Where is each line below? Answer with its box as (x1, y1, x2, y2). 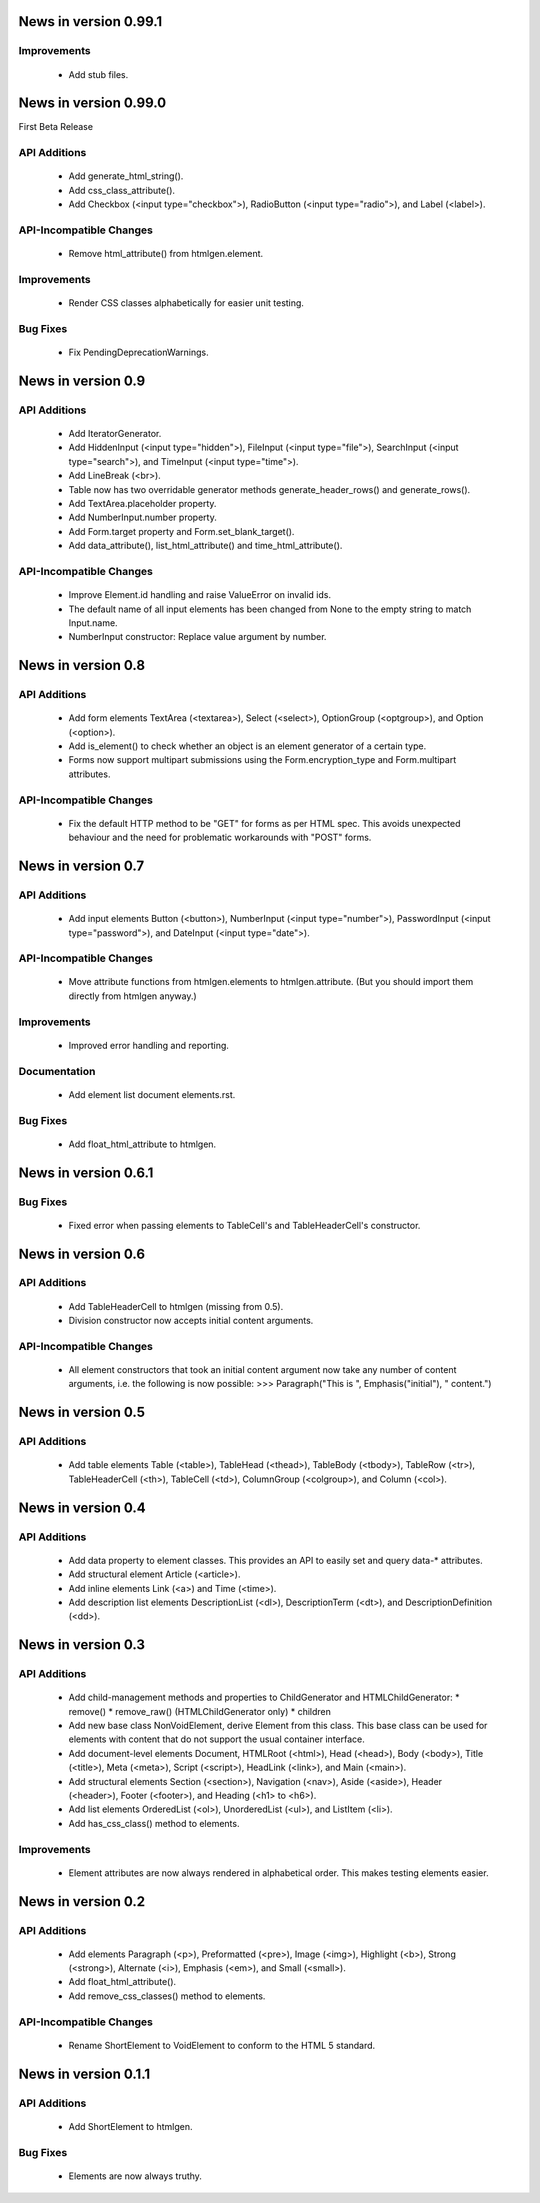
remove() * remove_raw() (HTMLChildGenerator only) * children (68, 1705, 332, 1717)
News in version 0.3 (18, 1636, 145, 1654)
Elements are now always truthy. (68, 2170, 202, 2182)
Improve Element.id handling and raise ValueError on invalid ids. (68, 589, 332, 601)
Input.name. (68, 616, 119, 629)
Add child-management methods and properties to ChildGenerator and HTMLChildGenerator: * (68, 1691, 460, 1704)
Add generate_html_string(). (68, 170, 184, 182)
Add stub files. (68, 68, 129, 80)
